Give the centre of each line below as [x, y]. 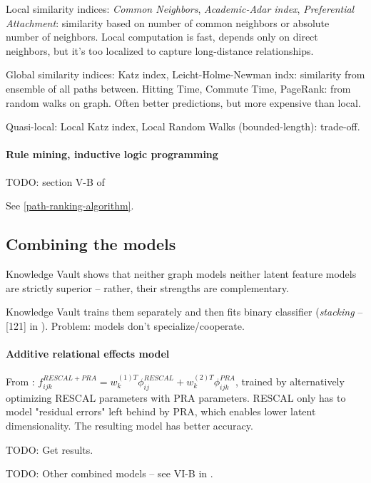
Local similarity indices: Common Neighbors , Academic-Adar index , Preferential [180, 9]
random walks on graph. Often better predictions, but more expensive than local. [183, 102]
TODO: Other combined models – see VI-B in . [110, 473]
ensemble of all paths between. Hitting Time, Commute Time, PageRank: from [178, 88]
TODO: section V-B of [55, 181]
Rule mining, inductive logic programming [112, 154]
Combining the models [91, 244]
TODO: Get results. [50, 449]
